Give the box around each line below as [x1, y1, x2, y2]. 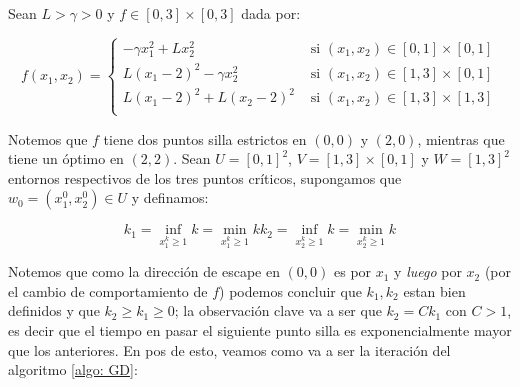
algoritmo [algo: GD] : [8, 359, 138, 380]
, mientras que [417, 128, 505, 149]
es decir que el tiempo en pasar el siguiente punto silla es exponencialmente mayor [8, 319, 512, 340]
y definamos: [131, 187, 209, 208]
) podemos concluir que [219, 280, 362, 301]
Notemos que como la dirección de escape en [8, 261, 280, 282]
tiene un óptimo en [8, 148, 124, 169]
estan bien [403, 280, 466, 301]
